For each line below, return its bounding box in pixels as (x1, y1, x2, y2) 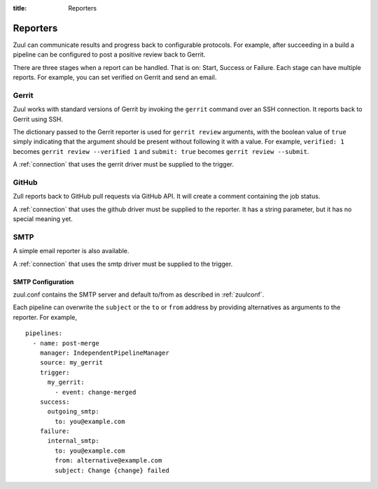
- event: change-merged (55, 388, 136, 396)
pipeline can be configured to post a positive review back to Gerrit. (13, 50, 206, 59)
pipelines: (25, 329, 63, 337)
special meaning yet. (13, 215, 73, 223)
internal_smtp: (47, 437, 99, 445)
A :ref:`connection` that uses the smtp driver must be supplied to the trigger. (13, 260, 233, 268)
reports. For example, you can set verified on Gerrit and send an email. (13, 73, 217, 82)
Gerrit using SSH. (13, 115, 63, 123)
